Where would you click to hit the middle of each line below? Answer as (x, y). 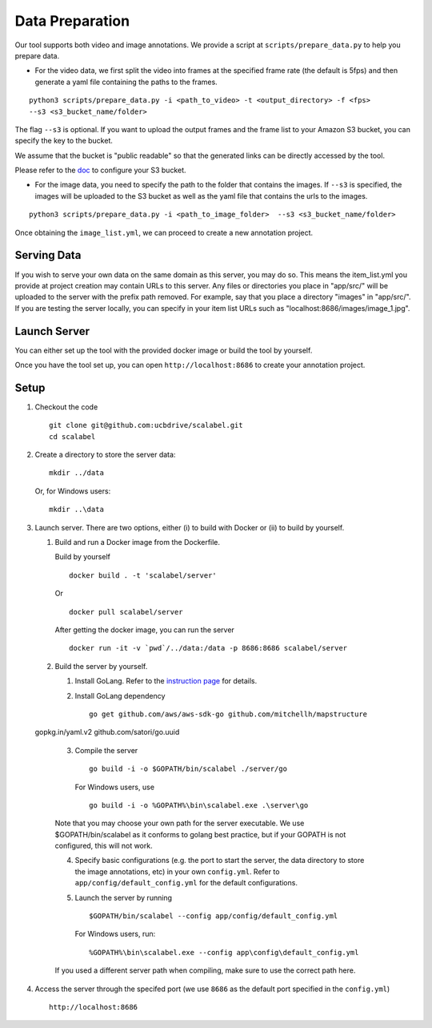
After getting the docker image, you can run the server (145, 630)
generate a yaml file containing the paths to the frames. (126, 82)
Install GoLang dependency (120, 695)
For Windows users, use (115, 787)
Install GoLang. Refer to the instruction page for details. (166, 681)
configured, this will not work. (104, 846)
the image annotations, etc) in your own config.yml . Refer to (177, 871)
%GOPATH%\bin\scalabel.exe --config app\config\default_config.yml (224, 952)
